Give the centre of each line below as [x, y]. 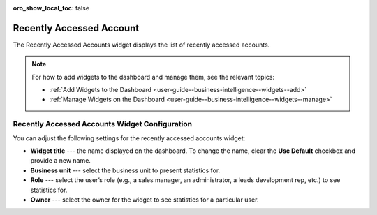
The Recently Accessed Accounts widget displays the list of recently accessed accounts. [141, 45]
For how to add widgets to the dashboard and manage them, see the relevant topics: [153, 77]
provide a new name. [60, 161]
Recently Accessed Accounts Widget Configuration [102, 124]
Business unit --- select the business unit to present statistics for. [125, 170]
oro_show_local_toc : [44, 8]
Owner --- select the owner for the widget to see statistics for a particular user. [145, 200]
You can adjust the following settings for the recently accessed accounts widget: [129, 138]
